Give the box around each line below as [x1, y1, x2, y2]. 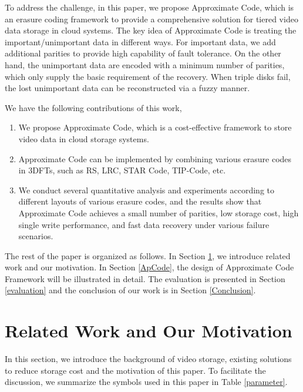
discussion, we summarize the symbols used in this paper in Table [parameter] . [5, 376, 288, 388]
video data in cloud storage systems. [18, 132, 149, 145]
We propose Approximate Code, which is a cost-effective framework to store [18, 121, 292, 133]
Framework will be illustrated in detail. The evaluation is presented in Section [5, 272, 285, 284]
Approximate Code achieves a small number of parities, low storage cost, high [18, 206, 299, 219]
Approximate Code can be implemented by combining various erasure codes [18, 152, 292, 165]
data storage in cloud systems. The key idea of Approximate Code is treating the [5, 24, 297, 36]
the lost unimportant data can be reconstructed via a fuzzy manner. [5, 82, 250, 94]
